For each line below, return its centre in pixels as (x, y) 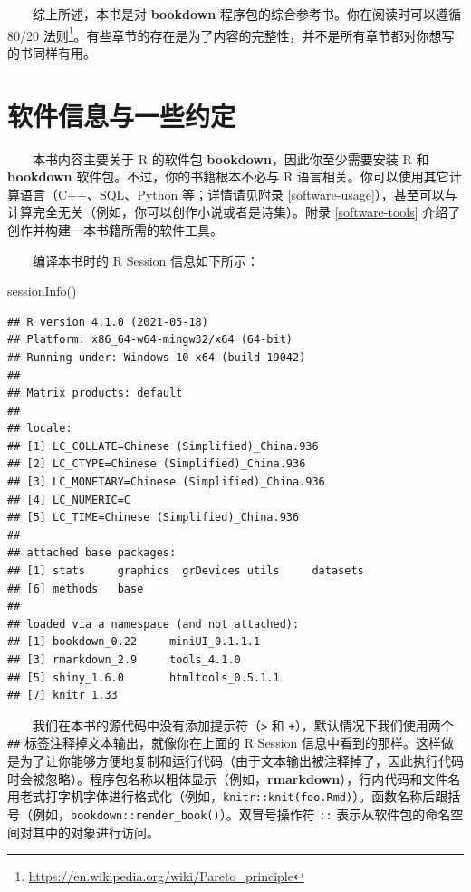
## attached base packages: (92, 553)
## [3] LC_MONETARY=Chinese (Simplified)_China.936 (166, 482)
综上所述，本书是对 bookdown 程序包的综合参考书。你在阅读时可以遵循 (247, 14)
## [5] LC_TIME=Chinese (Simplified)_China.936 (154, 518)
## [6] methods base (76, 588)
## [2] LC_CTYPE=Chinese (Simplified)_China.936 (157, 464)
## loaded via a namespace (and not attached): (154, 624)
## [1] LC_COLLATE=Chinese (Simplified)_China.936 (163, 446)
